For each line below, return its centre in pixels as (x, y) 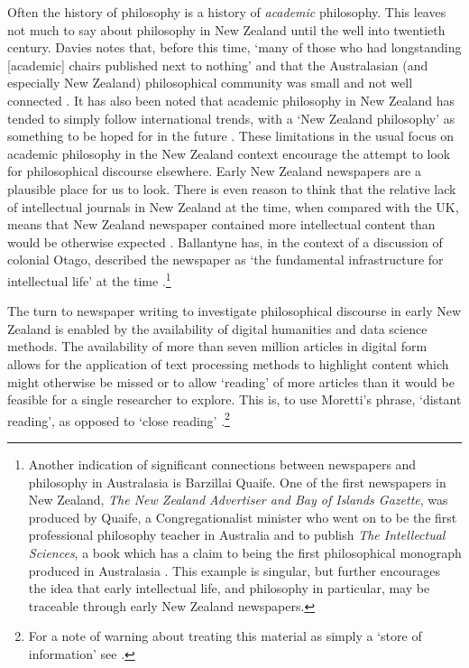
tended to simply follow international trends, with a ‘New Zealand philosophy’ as (231, 118)
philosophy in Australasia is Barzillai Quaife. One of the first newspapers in (237, 482)
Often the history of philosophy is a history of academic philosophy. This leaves (227, 12)
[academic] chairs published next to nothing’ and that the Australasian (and (218, 65)
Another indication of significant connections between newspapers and (222, 464)
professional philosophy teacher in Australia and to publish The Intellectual (237, 535)
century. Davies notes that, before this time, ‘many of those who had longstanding (234, 47)
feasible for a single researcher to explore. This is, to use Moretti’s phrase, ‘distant (234, 399)
